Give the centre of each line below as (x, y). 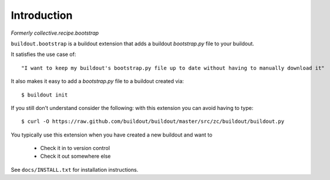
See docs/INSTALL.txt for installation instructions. (75, 169)
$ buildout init (45, 95)
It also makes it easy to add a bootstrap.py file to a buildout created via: (97, 81)
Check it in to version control (75, 148)
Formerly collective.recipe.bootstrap (55, 33)
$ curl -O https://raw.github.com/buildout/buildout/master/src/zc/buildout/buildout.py (153, 121)
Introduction (42, 15)
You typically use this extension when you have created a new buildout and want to (112, 135)
